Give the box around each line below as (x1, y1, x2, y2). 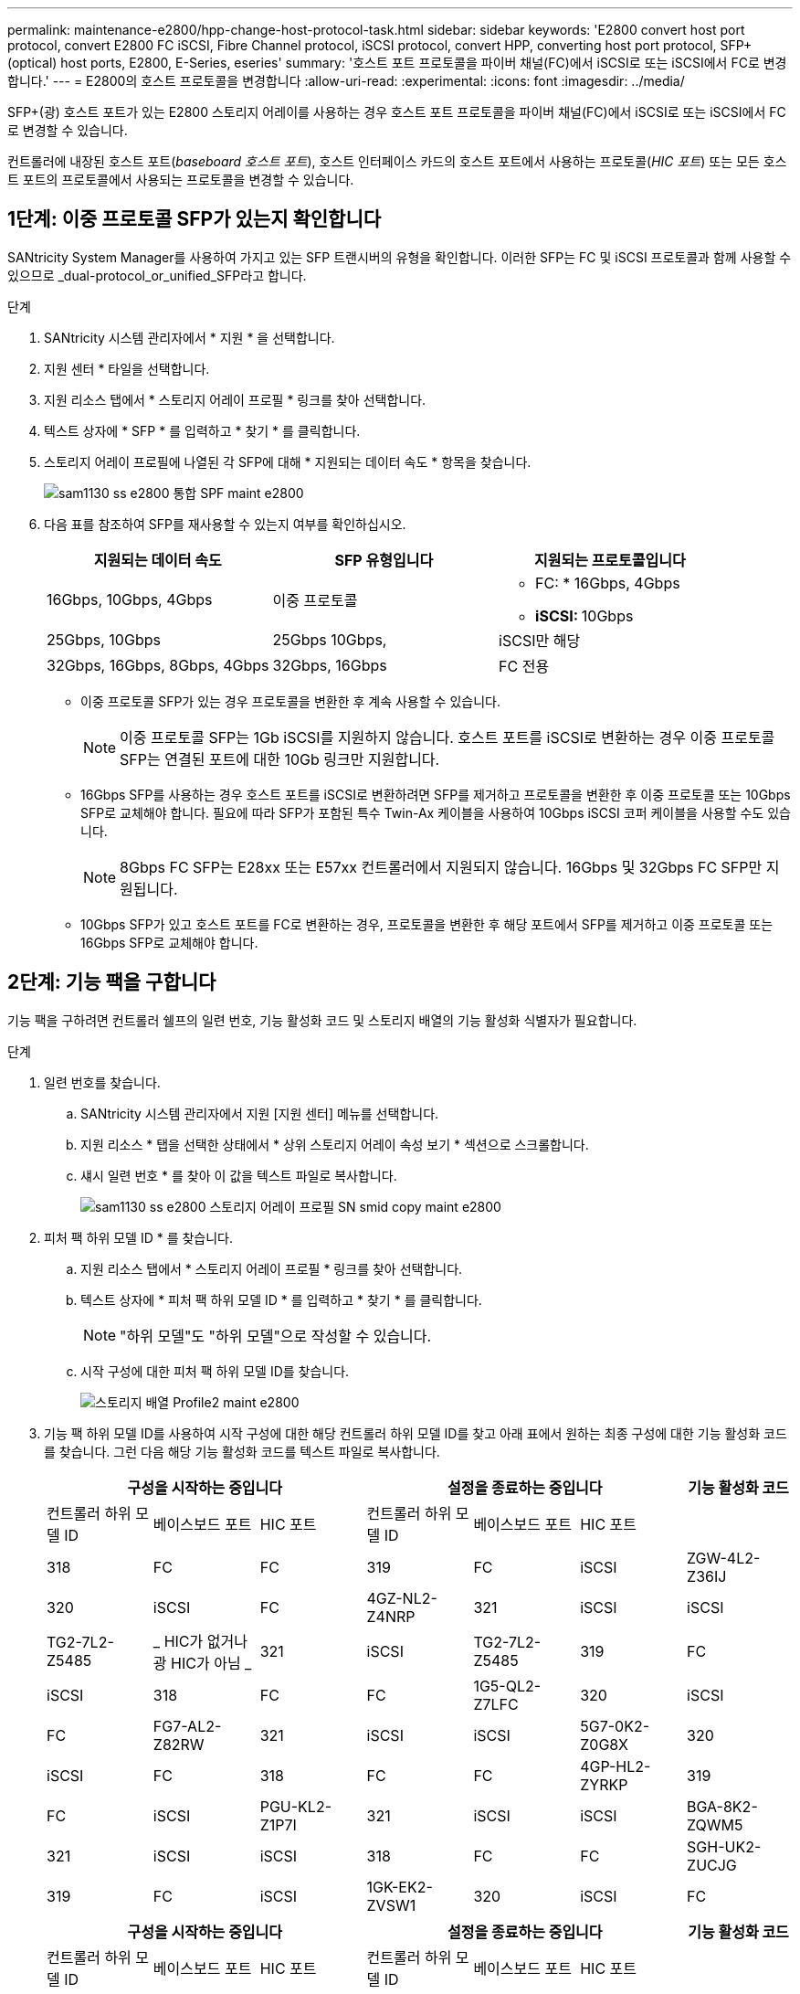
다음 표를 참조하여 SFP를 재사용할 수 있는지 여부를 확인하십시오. (44, 515, 406, 532)
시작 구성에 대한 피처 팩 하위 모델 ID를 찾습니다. (80, 1363, 350, 1379)
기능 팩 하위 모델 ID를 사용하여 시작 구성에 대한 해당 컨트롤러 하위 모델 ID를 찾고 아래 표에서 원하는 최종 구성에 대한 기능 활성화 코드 (44, 1425, 787, 1441)
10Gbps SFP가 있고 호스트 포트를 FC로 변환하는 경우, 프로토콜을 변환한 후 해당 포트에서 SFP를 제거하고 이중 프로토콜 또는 (80, 916, 774, 932)
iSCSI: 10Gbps (535, 606, 634, 625)
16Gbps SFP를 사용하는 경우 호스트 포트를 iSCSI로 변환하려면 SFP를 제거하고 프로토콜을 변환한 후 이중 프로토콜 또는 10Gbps (80, 786, 791, 802)
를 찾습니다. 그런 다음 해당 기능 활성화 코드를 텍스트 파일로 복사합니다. (44, 1443, 440, 1459)
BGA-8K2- (687, 1797, 758, 1816)
